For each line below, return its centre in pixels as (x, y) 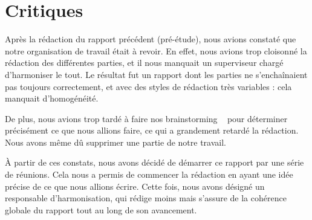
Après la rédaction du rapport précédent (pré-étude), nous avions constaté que (151, 39)
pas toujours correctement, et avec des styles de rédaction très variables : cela (148, 86)
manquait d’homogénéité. (52, 98)
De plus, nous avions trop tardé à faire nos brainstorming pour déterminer (146, 118)
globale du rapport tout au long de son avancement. (101, 209)
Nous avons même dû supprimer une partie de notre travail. (115, 142)
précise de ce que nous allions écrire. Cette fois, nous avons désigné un (135, 186)
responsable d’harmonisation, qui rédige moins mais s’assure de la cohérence (146, 198)
